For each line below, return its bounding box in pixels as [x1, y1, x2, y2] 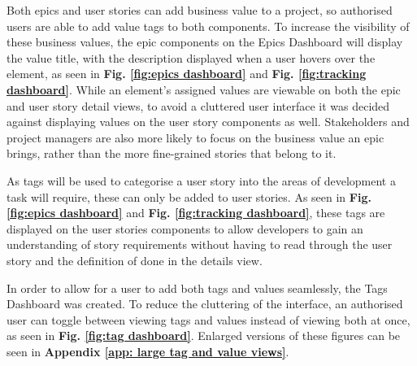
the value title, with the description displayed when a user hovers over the [7, 49, 376, 66]
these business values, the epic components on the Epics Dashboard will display [7, 33, 403, 50]
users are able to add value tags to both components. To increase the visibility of [7, 17, 410, 34]
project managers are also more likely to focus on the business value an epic [7, 129, 384, 146]
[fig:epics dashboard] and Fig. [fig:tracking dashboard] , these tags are [7, 204, 385, 221]
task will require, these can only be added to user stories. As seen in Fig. [7, 188, 371, 205]
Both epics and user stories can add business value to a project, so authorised [7, 2, 393, 18]
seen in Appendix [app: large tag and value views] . [7, 342, 289, 359]
